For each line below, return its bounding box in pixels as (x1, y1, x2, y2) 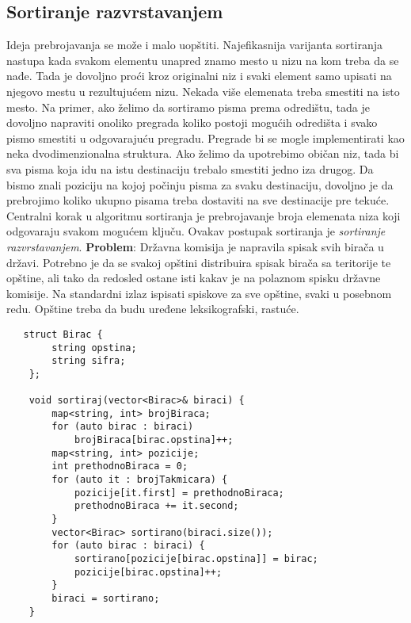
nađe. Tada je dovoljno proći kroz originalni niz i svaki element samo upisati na (6, 67, 392, 84)
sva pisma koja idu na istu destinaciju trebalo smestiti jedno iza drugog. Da (6, 160, 374, 177)
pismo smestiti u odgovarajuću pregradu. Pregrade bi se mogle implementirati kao (6, 129, 405, 146)
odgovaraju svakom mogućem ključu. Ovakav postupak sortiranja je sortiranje (6, 223, 386, 239)
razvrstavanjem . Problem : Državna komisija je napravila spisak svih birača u (6, 238, 384, 254)
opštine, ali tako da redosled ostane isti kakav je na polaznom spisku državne (6, 269, 381, 286)
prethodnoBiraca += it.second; (74, 500, 239, 512)
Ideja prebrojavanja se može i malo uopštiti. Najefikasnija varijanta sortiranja (6, 36, 382, 53)
